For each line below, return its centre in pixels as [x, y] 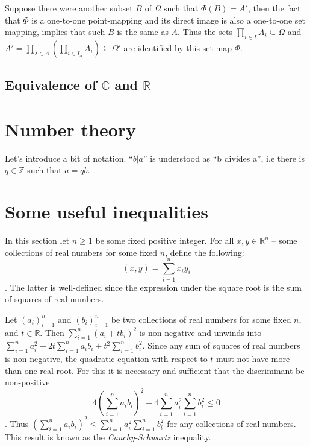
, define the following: [205, 252]
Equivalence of [51, 85]
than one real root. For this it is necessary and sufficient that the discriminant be [155, 370]
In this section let [37, 240]
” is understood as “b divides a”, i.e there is [224, 158]
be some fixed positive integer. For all [165, 240]
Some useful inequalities [107, 211]
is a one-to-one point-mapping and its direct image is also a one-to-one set [168, 20]
